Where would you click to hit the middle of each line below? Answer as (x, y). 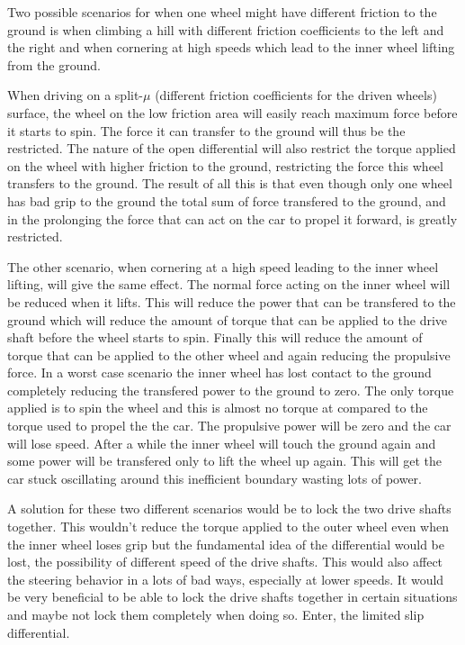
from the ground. (54, 64)
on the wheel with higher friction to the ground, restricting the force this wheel (225, 165)
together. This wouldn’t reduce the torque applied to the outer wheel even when (228, 527)
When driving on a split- (76, 95)
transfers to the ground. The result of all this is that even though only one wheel (230, 183)
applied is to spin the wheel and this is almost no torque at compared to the (218, 408)
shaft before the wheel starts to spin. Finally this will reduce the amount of (215, 337)
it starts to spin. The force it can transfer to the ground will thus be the (206, 130)
